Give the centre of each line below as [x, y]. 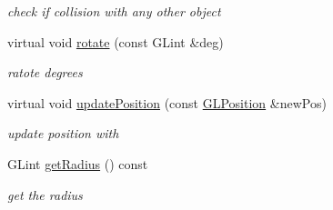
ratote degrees [45, 72]
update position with [63, 133]
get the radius [45, 194]
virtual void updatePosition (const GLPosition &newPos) [167, 102]
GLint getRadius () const [78, 163]
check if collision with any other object [114, 11]
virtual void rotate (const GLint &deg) [116, 41]
